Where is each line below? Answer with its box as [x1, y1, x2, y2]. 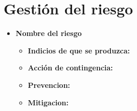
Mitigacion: [28, 97, 69, 107]
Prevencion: [28, 79, 71, 90]
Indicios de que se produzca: [28, 45, 130, 55]
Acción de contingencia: [28, 62, 113, 73]
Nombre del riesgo [15, 28, 82, 39]
